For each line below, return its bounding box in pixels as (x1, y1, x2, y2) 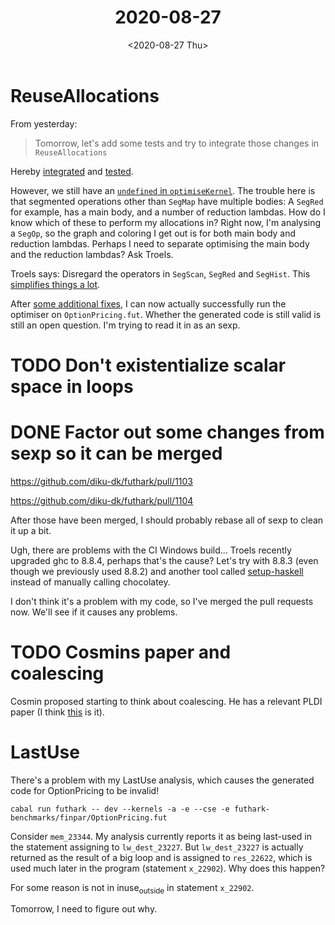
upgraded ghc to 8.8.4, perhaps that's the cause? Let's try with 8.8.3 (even (10, 554, 319, 566)
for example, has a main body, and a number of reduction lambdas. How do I (10, 206, 326, 218)
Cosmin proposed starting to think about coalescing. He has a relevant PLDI (10, 695, 323, 707)
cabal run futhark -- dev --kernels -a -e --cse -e (10, 804, 230, 814)
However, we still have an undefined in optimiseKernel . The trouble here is (10, 184, 316, 196)
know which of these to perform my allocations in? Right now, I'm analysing (10, 216, 322, 228)
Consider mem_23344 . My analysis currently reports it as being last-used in (10, 830, 312, 842)
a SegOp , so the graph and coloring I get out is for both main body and (10, 227, 297, 239)
